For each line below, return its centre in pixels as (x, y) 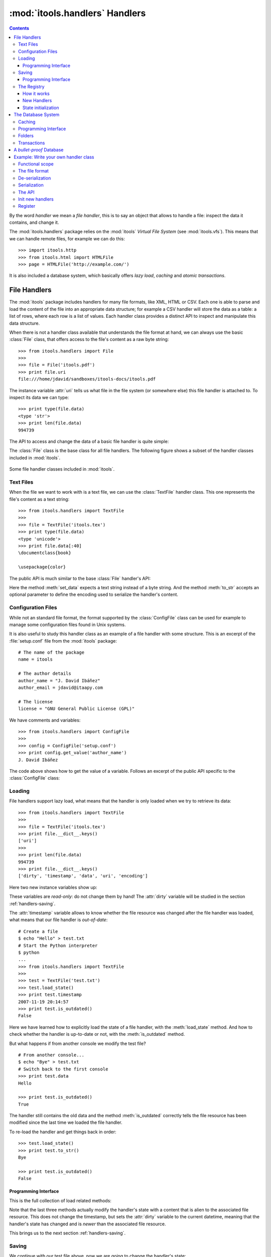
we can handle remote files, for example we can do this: (67, 238)
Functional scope (36, 164)
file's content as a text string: (39, 499)
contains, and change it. (34, 222)
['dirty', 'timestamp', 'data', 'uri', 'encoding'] (83, 876)
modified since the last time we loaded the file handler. (66, 1123)
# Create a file (38, 931)
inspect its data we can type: (39, 398)
